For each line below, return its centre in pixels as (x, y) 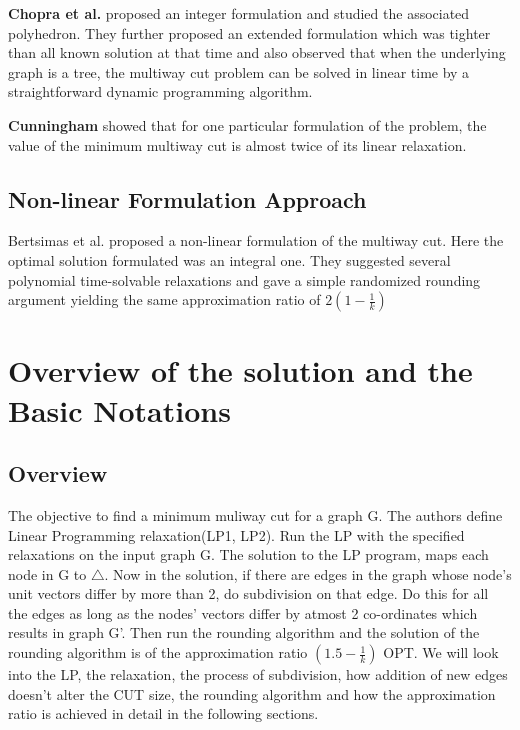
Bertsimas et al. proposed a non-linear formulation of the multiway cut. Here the (256, 240)
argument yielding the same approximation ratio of (164, 299)
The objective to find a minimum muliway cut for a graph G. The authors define (255, 514)
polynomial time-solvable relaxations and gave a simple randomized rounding (244, 279)
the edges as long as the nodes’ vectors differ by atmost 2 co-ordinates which (243, 612)
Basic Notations (119, 409)
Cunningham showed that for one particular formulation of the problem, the (247, 124)
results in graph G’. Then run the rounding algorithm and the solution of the (244, 632)
